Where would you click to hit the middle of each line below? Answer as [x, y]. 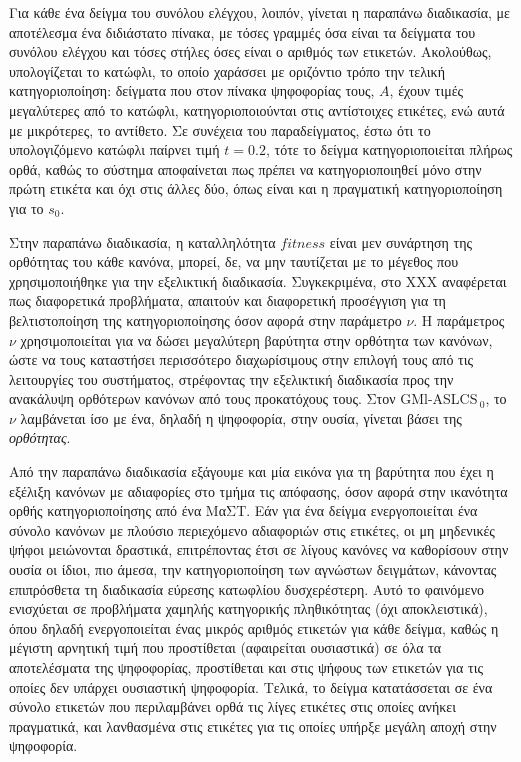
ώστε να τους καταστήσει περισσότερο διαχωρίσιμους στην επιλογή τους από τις [241, 359]
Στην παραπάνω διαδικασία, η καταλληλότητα [142, 241]
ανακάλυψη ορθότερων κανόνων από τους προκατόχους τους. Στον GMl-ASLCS [243, 398]
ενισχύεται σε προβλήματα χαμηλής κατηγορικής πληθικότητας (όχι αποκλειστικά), [248, 608]
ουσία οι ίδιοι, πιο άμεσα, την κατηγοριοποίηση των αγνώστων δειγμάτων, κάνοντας [253, 569]
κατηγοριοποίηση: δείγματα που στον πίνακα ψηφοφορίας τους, [192, 90]
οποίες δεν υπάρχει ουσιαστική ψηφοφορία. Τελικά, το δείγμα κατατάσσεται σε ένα [251, 686]
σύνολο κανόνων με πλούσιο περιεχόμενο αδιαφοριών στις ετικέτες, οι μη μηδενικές [252, 529]
